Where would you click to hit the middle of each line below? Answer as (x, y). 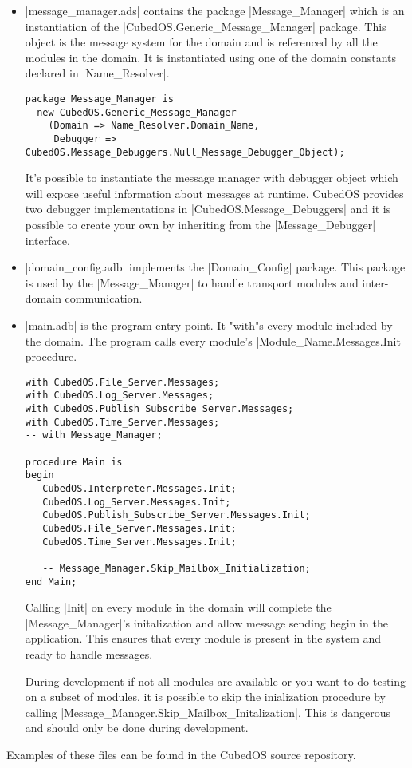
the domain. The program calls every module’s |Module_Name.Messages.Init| (214, 340)
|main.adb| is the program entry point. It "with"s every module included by (209, 325)
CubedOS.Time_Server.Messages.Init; (139, 542)
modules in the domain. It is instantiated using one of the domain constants (210, 57)
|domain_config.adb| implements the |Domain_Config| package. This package (215, 267)
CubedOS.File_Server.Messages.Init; (139, 528)
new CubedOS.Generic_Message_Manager (137, 112)
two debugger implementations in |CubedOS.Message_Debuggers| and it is (208, 209)
